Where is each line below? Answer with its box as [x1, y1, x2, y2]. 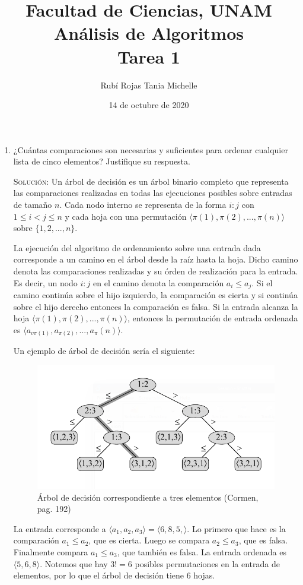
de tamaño [13, 198, 52, 211]
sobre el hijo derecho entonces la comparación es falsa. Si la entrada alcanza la [13, 300, 298, 312]
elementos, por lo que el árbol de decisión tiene [13, 569, 184, 581]
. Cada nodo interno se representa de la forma [59, 198, 227, 211]
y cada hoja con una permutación [65, 210, 187, 222]
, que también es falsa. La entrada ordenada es [117, 545, 286, 558]
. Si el [251, 276, 273, 289]
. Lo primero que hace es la [187, 522, 286, 535]
